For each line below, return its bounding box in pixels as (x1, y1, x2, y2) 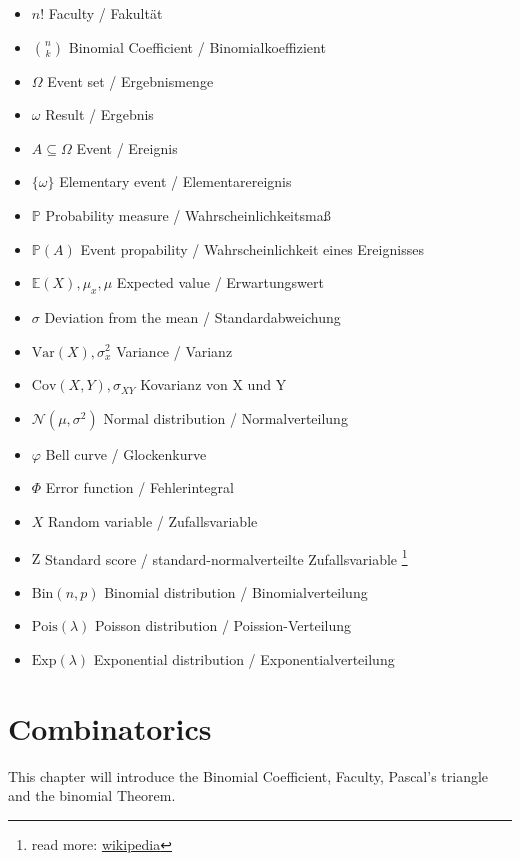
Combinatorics (8, 707, 212, 748)
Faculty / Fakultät (48, 3, 163, 23)
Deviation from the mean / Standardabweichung (44, 306, 341, 327)
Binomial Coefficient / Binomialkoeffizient (68, 36, 326, 57)
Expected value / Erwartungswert (116, 272, 324, 293)
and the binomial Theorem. (8, 785, 176, 806)
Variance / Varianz (116, 340, 233, 361)
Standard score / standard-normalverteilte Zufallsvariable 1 (45, 545, 408, 569)
